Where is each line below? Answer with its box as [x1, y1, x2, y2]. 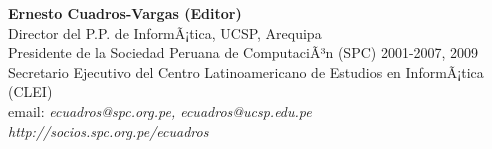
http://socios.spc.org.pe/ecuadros [8, 120, 209, 141]
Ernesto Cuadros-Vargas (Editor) [8, 3, 242, 23]
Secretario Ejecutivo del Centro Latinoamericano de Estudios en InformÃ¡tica [8, 61, 484, 82]
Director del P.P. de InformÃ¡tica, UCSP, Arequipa [8, 22, 322, 43]
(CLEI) [8, 81, 53, 102]
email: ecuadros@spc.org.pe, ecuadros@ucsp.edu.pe [8, 100, 312, 121]
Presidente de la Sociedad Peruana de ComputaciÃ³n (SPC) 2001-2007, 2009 [8, 42, 479, 63]
